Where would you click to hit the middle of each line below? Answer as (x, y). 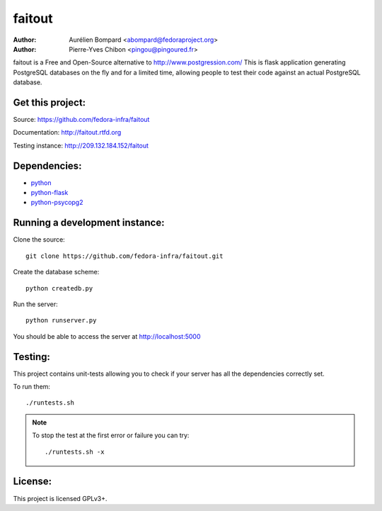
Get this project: (50, 102)
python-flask (50, 193)
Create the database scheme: (56, 272)
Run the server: (35, 304)
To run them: (32, 387)
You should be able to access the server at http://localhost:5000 (107, 336)
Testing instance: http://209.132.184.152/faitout (81, 145)
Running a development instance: (89, 223)
